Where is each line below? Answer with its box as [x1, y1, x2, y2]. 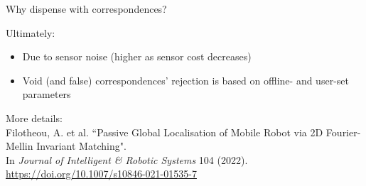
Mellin [6, 138, 33, 153]
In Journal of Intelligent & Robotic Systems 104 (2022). [6, 152, 248, 167]
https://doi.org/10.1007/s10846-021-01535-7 [6, 166, 197, 181]
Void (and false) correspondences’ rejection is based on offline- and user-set [22, 72, 349, 87]
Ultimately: [6, 25, 55, 40]
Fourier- [325, 124, 361, 139]
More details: [6, 110, 63, 125]
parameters [22, 87, 71, 102]
